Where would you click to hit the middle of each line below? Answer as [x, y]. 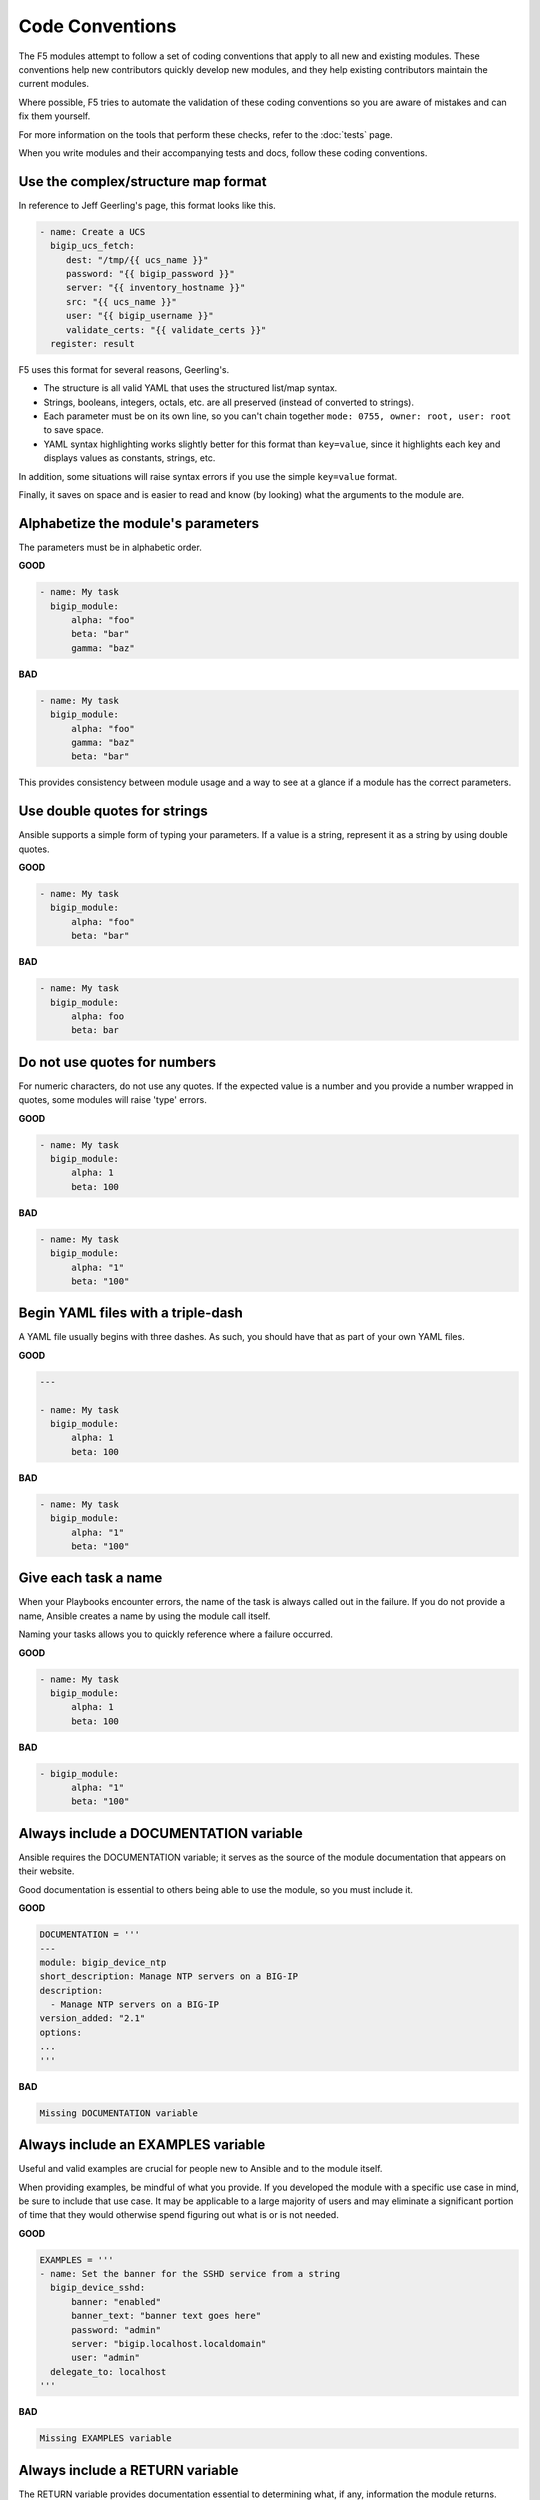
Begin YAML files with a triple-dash [131, 1313]
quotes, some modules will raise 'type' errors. [112, 1100]
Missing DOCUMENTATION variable [119, 2113]
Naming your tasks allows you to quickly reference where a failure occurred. [176, 1634]
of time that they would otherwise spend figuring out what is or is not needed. [178, 2215]
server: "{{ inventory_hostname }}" [155, 288]
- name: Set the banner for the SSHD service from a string [190, 2274]
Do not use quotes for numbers [117, 1061]
